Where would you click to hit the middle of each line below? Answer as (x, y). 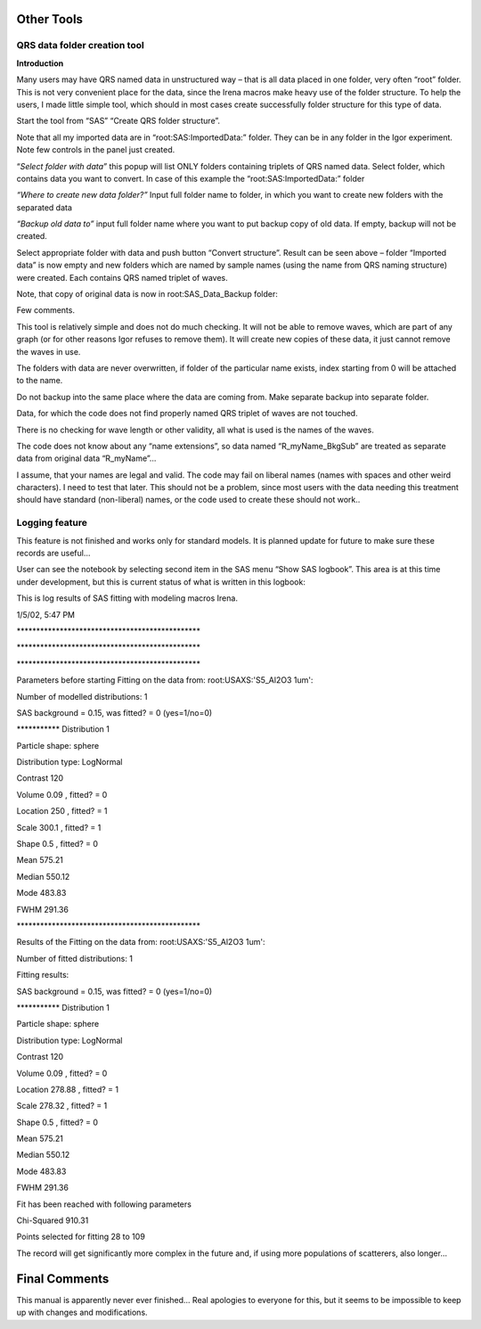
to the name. (40, 381)
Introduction (40, 63)
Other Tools (50, 19)
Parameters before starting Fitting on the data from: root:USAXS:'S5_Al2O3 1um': (165, 680)
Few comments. (46, 310)
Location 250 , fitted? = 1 (62, 811)
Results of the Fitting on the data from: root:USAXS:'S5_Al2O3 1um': (141, 942)
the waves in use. (49, 351)
